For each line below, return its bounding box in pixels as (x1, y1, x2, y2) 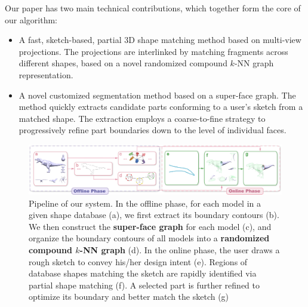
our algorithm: (5, 13, 57, 26)
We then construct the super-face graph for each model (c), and (29, 220, 272, 232)
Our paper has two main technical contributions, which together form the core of (5, 2, 301, 14)
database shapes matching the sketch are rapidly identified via (29, 267, 257, 280)
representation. (19, 68, 73, 81)
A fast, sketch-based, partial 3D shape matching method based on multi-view (19, 33, 301, 46)
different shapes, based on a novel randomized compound (19, 57, 227, 69)
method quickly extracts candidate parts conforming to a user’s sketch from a (19, 100, 303, 113)
